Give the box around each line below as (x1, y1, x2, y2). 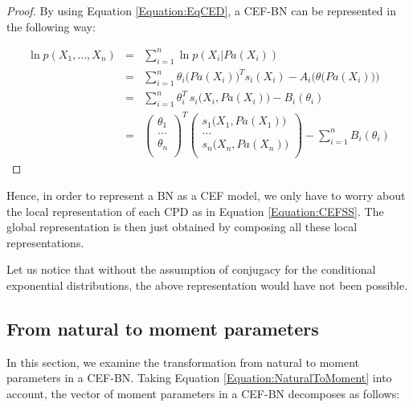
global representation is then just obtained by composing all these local (6, 218, 358, 235)
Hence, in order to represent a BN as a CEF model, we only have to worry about (6, 186, 406, 203)
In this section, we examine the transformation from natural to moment (6, 353, 360, 370)
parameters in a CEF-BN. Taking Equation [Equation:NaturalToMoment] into (6, 369, 392, 386)
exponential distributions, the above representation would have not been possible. (6, 276, 408, 293)
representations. (6, 234, 84, 250)
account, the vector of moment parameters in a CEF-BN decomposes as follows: (6, 385, 400, 401)
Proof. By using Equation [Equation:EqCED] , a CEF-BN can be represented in (6, 2, 396, 18)
